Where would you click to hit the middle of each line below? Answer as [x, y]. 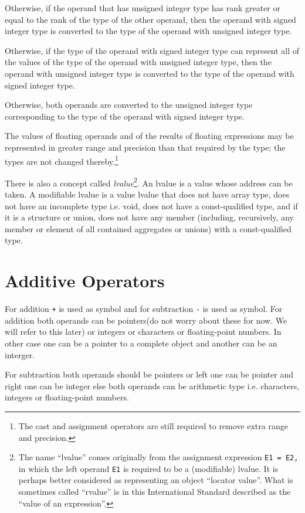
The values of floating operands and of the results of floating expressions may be [149, 136]
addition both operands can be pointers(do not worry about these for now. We [146, 320]
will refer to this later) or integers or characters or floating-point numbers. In [143, 332]
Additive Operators [85, 281]
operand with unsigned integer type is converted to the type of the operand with [150, 73]
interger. [20, 354]
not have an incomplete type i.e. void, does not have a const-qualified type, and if [151, 205]
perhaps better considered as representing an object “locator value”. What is [156, 480]
